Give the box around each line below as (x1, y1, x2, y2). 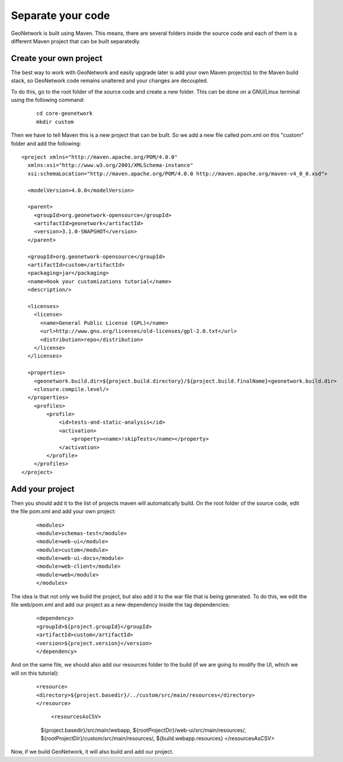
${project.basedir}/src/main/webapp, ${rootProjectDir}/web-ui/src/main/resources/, (40, 726, 246, 734)
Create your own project (11, 53, 103, 63)
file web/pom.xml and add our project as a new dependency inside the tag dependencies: (11, 601, 230, 609)
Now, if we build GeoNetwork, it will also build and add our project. (11, 748, 174, 755)
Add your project (11, 484, 75, 494)
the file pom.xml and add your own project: (11, 508, 116, 515)
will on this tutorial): (11, 670, 59, 677)
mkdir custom (36, 119, 74, 125)
